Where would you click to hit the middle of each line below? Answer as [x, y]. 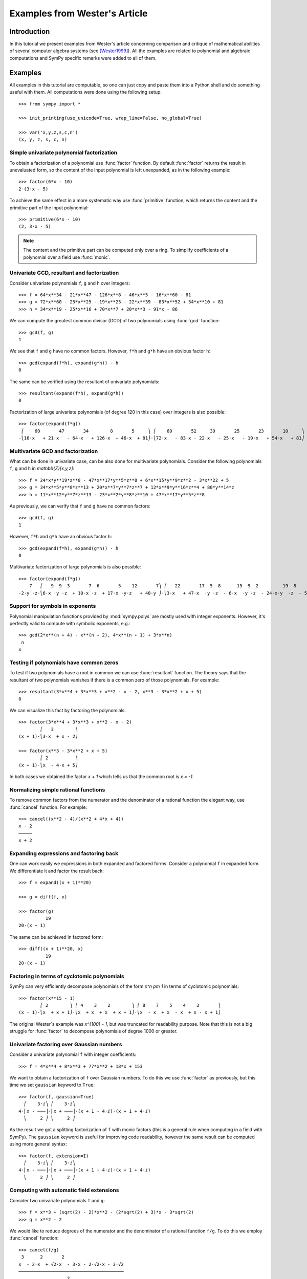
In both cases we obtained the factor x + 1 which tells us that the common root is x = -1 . [102, 777]
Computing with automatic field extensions [64, 1190]
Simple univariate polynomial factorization [63, 152]
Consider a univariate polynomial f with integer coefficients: [73, 1054]
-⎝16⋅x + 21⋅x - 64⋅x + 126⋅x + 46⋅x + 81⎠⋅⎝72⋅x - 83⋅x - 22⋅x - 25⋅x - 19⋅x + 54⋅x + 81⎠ [161, 438]
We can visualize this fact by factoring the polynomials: [68, 710]
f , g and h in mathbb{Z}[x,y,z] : [42, 469]
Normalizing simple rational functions [57, 789]
